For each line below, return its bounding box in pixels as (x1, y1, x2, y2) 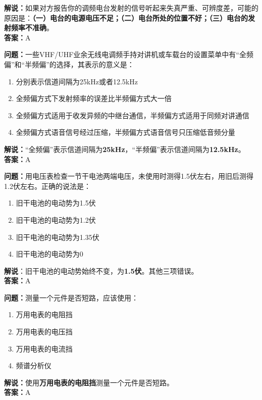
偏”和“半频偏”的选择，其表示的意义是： (4, 59, 134, 69)
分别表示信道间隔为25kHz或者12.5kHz (16, 76, 138, 86)
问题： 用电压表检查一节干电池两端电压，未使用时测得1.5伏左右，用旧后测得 (4, 171, 253, 181)
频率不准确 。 (11, 22, 54, 33)
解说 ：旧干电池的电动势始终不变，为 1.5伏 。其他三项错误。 (4, 265, 198, 276)
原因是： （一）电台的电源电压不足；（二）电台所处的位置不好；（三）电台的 (4, 12, 248, 23)
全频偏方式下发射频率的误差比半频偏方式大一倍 (16, 93, 172, 104)
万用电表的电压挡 (16, 326, 73, 337)
